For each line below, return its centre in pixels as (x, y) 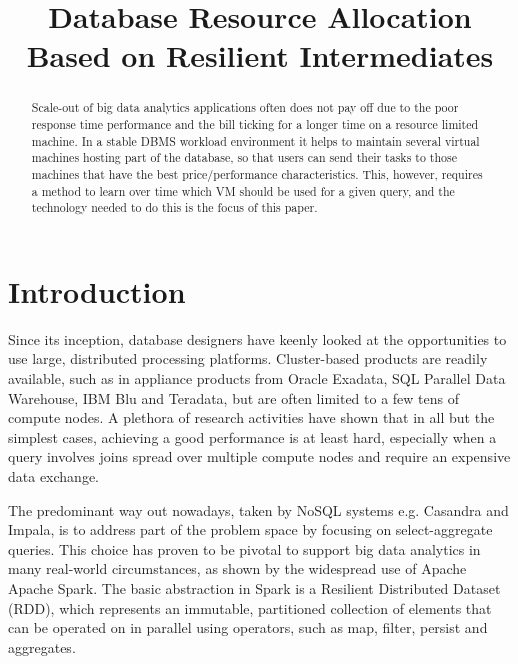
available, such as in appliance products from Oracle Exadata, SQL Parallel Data (257, 378)
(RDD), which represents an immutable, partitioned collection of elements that (250, 607)
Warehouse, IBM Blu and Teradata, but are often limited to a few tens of (233, 397)
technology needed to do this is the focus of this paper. (174, 207)
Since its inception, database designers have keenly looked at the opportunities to (257, 338)
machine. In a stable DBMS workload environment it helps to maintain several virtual (255, 140)
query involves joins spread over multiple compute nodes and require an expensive (259, 456)
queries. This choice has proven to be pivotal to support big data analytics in (244, 548)
